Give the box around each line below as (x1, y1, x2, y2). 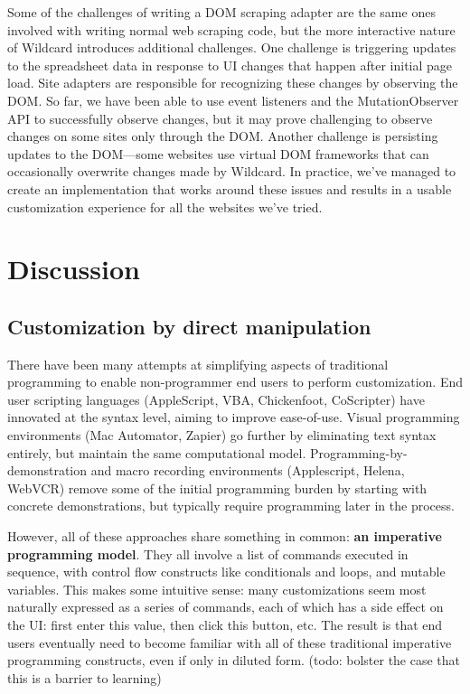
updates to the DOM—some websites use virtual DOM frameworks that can (7, 144, 429, 163)
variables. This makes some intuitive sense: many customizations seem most (7, 579, 427, 598)
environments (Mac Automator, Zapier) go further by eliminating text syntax (7, 426, 437, 445)
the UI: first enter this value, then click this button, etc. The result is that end (7, 615, 443, 634)
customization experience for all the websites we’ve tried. (7, 197, 323, 216)
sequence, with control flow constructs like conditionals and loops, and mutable (7, 562, 446, 581)
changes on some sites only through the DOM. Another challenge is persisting (7, 127, 438, 145)
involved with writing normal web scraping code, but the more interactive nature (7, 20, 456, 39)
